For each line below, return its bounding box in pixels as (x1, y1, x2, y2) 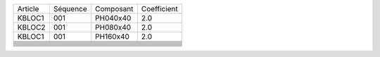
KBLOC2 (17, 23, 46, 32)
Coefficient (141, 4, 179, 13)
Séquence (53, 4, 87, 13)
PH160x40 (95, 32, 130, 42)
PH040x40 (95, 13, 132, 23)
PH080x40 (95, 23, 132, 32)
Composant (95, 4, 134, 13)
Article (17, 4, 39, 13)
